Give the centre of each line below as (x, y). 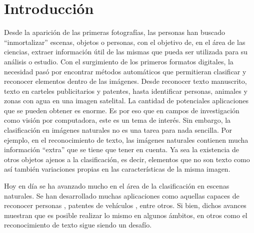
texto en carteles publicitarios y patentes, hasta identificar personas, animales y (126, 91)
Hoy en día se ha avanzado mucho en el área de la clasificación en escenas (117, 186)
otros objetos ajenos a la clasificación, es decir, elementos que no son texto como (127, 159)
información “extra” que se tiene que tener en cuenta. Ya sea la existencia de (122, 149)
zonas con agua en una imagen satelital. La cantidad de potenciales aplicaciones (126, 101)
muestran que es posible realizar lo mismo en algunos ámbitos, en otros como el (126, 215)
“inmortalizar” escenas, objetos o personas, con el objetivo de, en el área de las (125, 42)
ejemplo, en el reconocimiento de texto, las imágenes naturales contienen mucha (126, 139)
